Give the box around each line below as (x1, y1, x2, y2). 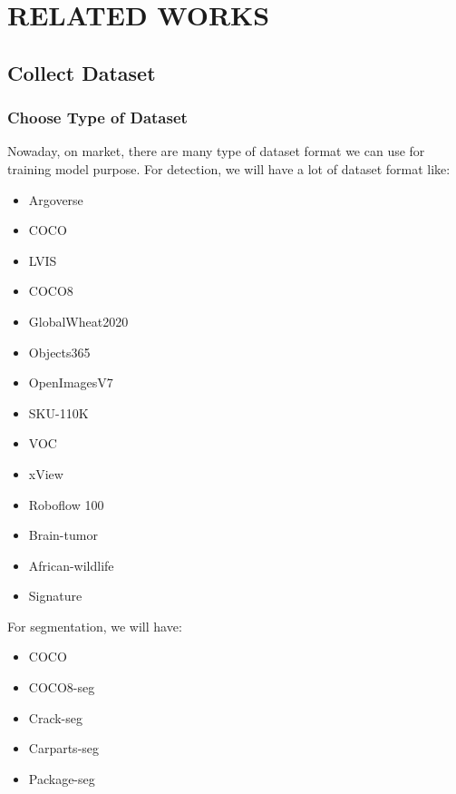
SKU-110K (28, 403, 89, 422)
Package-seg (28, 769, 95, 788)
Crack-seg (28, 708, 83, 727)
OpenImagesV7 (28, 373, 113, 392)
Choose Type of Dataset (7, 106, 188, 129)
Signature (28, 586, 82, 605)
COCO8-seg (28, 678, 95, 697)
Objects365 (28, 342, 91, 361)
